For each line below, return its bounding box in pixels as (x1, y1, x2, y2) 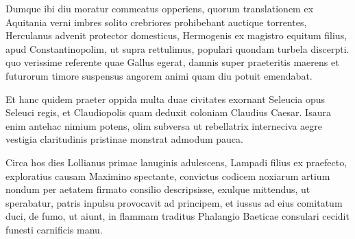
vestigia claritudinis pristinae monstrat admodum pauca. (5, 132, 243, 146)
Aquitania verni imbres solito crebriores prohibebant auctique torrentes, (5, 14, 307, 29)
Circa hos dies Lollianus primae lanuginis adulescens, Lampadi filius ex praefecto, (5, 155, 347, 169)
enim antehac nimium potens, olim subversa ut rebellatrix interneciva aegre (5, 118, 323, 133)
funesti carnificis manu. (5, 222, 103, 236)
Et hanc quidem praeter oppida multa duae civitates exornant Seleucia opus (5, 91, 325, 106)
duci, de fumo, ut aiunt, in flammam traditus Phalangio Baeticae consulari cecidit (5, 209, 350, 223)
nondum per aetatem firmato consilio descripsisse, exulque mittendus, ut (5, 182, 310, 196)
